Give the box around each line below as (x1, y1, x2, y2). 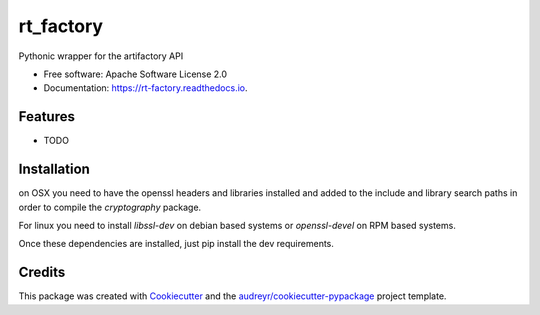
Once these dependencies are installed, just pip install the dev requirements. (18, 238, 335, 250)
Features (18, 108, 75, 125)
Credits (18, 264, 66, 281)
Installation (18, 161, 90, 178)
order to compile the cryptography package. (18, 201, 202, 213)
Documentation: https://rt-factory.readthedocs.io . (43, 82, 249, 94)
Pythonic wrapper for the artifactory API (18, 50, 184, 62)
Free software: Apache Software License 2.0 (43, 68, 228, 80)
